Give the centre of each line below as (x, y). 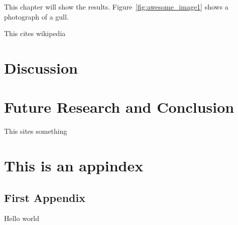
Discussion (41, 67)
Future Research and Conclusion (119, 107)
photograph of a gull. (36, 16)
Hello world (22, 218)
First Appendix (45, 197)
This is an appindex (74, 166)
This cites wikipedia (35, 33)
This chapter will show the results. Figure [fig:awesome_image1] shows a (116, 7)
